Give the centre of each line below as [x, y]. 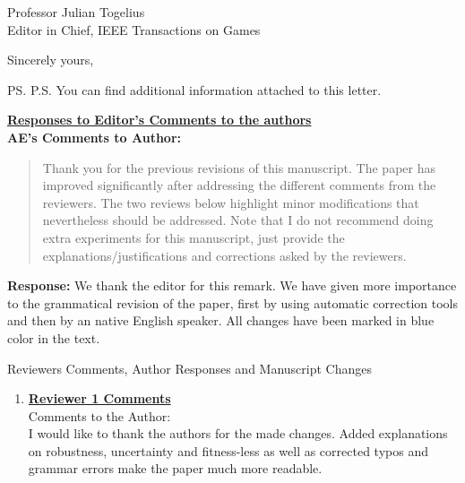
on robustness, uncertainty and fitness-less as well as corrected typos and [228, 450]
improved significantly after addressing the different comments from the [239, 185]
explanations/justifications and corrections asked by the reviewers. [224, 255]
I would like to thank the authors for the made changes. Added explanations [238, 433]
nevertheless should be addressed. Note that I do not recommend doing [238, 220]
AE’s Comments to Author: [94, 137]
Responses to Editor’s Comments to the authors [159, 120]
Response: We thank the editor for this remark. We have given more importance [232, 285]
